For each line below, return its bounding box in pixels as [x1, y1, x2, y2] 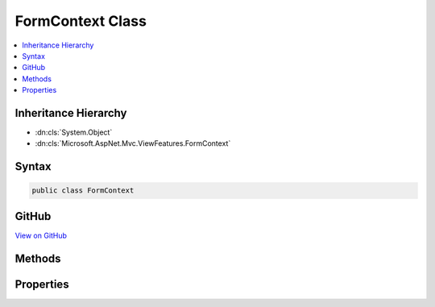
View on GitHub [14, 230, 68, 240]
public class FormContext [31, 186, 135, 195]
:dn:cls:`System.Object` [35, 127, 113, 137]
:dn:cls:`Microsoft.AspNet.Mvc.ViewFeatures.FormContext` [35, 139, 231, 148]
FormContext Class [14, 12, 147, 30]
